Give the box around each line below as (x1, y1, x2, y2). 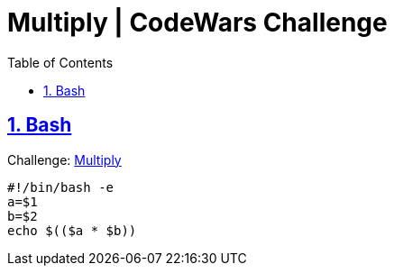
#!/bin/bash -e (7, 179, 115, 195)
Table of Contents (7, 54, 114, 70)
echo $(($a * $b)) (7, 223, 137, 238)
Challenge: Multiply (7, 151, 122, 168)
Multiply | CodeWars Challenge (7, 7, 388, 38)
